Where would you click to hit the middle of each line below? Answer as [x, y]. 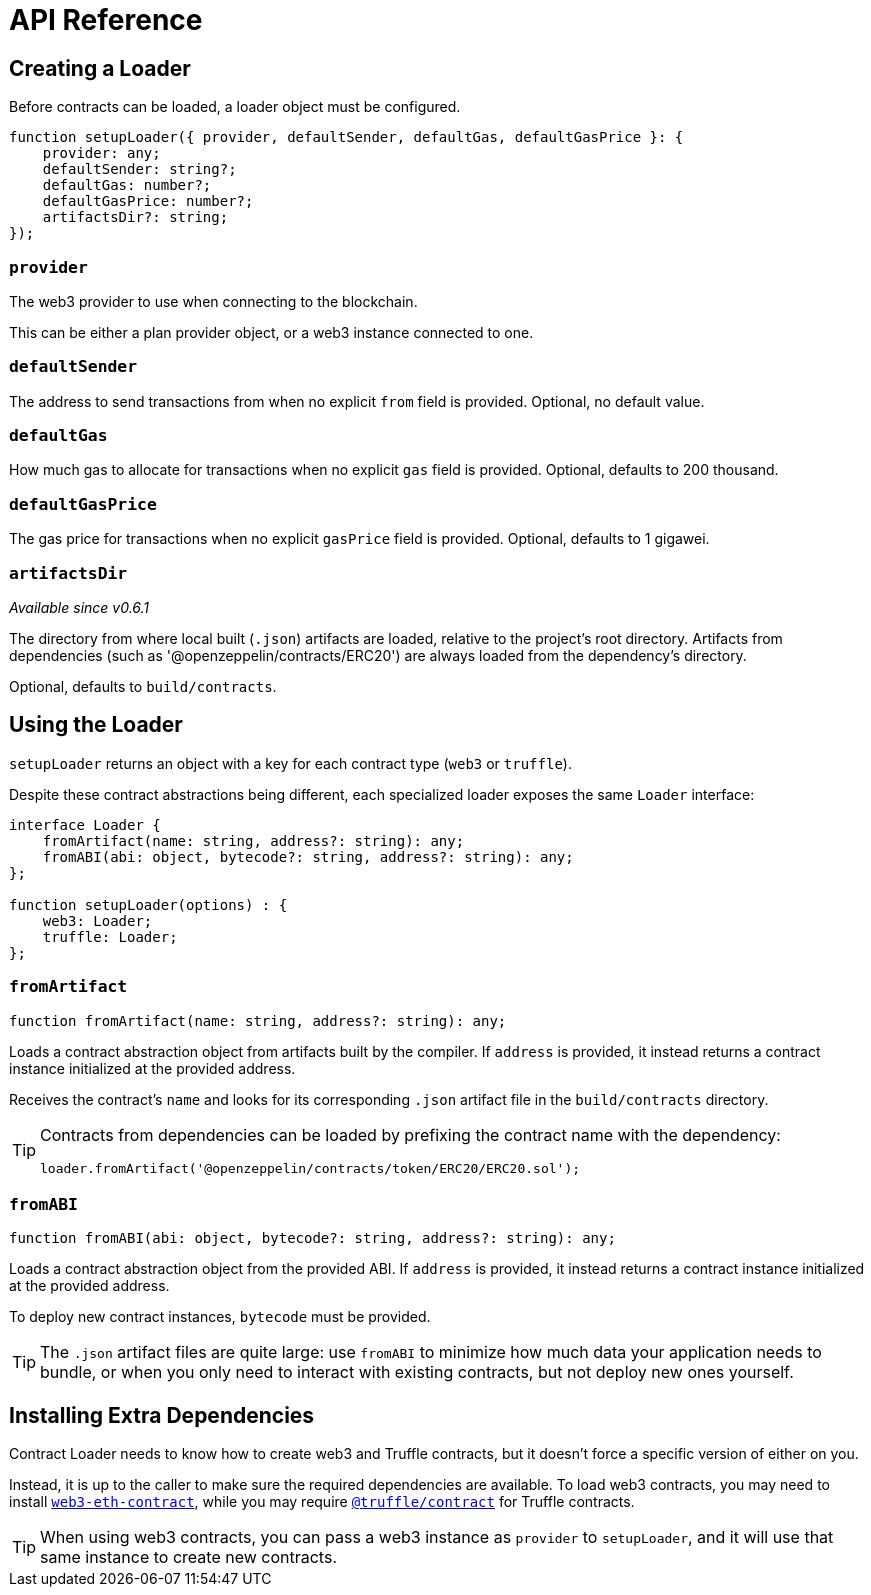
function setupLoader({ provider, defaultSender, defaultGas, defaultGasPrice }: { [346, 137]
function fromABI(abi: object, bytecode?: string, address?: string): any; [312, 1238]
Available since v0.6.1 [79, 607]
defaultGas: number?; [127, 185]
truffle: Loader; [110, 936]
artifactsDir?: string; [135, 217]
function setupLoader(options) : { [148, 904]
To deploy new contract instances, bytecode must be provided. [220, 1317]
